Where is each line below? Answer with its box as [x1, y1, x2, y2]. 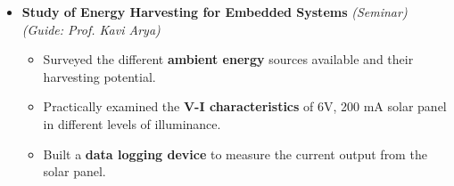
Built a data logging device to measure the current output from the [43, 144, 427, 163]
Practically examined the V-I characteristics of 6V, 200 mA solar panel [43, 97, 447, 116]
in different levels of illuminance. [43, 114, 221, 133]
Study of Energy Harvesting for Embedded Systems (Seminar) [21, 3, 408, 20]
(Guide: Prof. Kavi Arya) [21, 20, 161, 38]
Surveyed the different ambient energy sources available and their [43, 50, 414, 69]
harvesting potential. [43, 67, 156, 85]
